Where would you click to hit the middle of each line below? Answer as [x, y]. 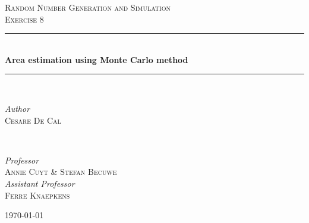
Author [18, 108]
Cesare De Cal [33, 120]
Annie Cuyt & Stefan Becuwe [61, 172]
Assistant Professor [40, 183]
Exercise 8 [24, 19]
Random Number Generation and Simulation [88, 7]
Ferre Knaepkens [37, 195]
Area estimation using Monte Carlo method [97, 59]
